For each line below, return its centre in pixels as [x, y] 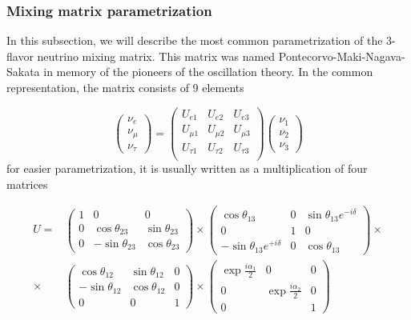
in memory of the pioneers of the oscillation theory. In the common [208, 72]
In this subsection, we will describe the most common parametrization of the [195, 40]
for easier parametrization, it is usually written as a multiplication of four [187, 168]
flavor [20, 56]
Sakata [23, 72]
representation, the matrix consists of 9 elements [125, 87]
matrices [27, 184]
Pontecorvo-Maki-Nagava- [342, 56]
